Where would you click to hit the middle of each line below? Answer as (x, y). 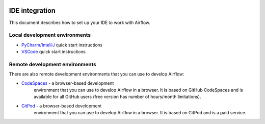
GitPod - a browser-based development (61, 106)
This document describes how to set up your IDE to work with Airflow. (80, 23)
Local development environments (50, 35)
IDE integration (32, 11)
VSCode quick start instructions (53, 52)
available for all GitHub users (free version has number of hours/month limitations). (117, 97)
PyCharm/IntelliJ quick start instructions (62, 45)
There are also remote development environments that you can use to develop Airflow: (96, 74)
